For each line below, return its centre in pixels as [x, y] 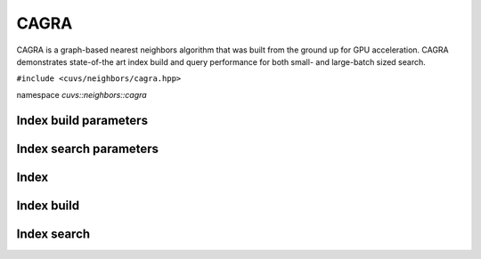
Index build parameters [82, 120]
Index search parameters [88, 148]
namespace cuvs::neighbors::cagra [82, 94]
